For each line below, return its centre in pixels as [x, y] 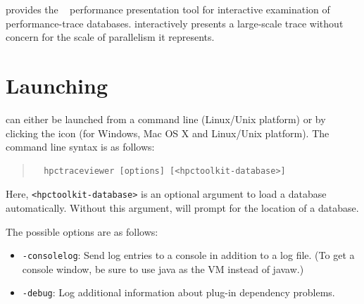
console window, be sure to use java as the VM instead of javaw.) [163, 268]
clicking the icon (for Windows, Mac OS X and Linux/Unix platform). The [168, 133]
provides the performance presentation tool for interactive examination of [168, 9]
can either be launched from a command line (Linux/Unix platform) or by [166, 119]
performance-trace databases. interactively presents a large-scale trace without [175, 23]
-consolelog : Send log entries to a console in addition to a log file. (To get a [188, 255]
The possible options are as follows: [82, 231]
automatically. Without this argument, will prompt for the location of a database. [182, 207]
